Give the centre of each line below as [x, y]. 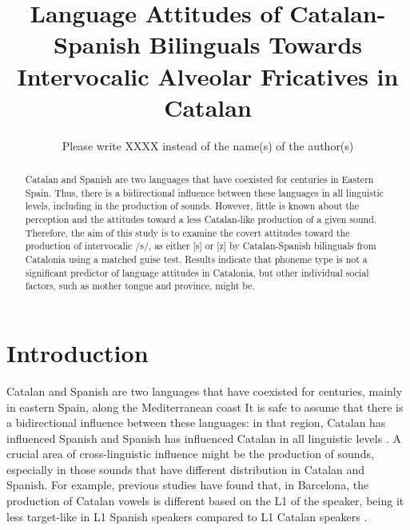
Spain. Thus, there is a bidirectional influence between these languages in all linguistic [205, 192]
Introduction [78, 352]
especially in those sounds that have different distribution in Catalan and [186, 469]
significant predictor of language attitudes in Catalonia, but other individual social [197, 272]
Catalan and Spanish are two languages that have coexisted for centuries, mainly [205, 391]
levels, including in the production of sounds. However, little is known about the [192, 206]
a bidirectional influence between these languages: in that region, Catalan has [196, 422]
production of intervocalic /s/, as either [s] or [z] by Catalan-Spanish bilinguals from [201, 246]
